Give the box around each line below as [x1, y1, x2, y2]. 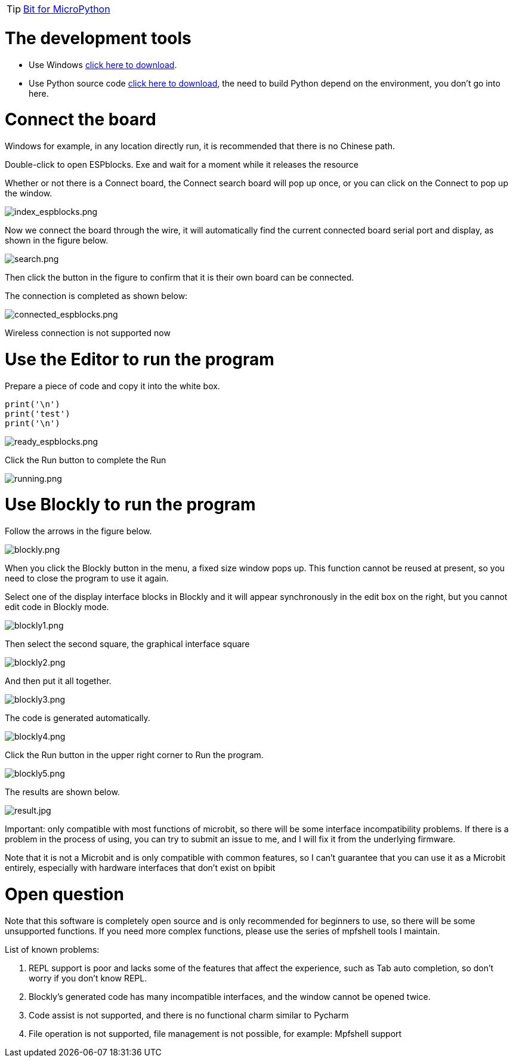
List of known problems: [5, 944, 100, 955]
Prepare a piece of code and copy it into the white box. [5, 380, 220, 391]
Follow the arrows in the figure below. [5, 526, 152, 536]
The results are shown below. [5, 787, 120, 797]
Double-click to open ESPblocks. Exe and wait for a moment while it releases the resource [5, 159, 359, 170]
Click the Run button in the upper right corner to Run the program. [5, 750, 264, 760]
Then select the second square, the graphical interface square [5, 639, 250, 649]
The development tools [5, 27, 191, 48]
